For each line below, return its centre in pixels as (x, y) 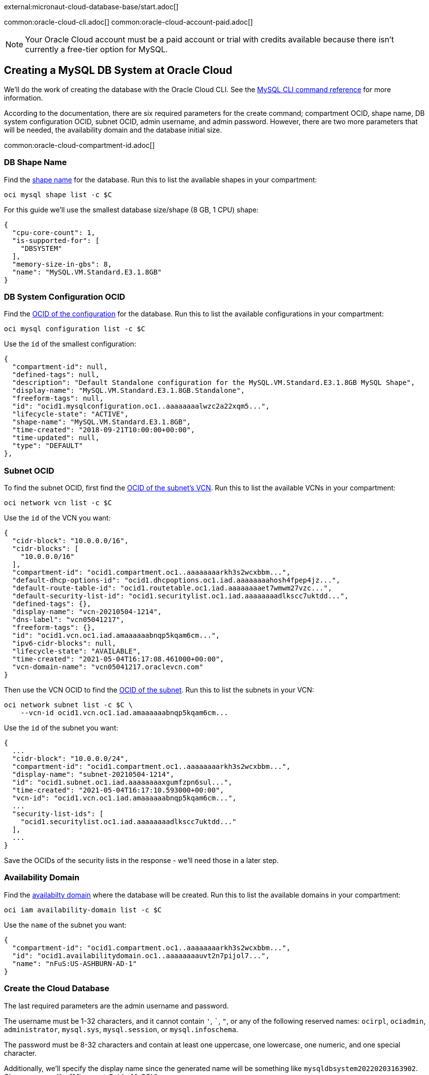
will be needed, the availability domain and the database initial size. (113, 130)
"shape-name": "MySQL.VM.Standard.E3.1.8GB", (101, 422)
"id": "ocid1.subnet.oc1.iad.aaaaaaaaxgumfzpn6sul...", (122, 782)
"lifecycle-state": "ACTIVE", (70, 414)
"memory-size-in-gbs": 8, (62, 264)
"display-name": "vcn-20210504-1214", (87, 612)
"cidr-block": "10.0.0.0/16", (70, 541)
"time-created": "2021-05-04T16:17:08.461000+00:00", (118, 659)
